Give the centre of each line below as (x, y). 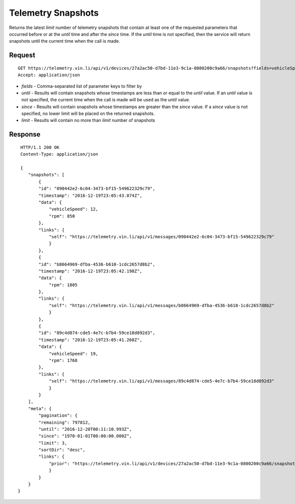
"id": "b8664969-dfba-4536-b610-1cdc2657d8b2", (97, 264)
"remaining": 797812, (65, 422)
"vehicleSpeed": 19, (74, 353)
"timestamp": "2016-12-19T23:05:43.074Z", (90, 196)
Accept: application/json (49, 75)
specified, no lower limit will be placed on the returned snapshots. (88, 113)
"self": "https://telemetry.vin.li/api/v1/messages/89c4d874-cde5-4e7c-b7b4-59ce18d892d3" (162, 381)
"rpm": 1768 (63, 360)
